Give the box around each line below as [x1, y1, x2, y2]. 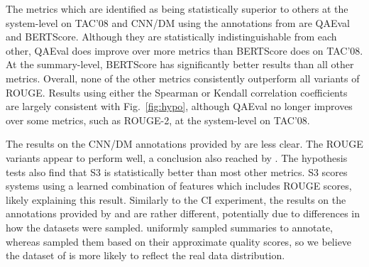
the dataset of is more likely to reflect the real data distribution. [6, 248, 285, 263]
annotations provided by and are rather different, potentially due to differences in [6, 206, 360, 221]
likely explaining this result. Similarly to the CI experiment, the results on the [6, 192, 346, 207]
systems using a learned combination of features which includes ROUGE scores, [6, 178, 352, 193]
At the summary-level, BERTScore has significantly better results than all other [6, 57, 354, 72]
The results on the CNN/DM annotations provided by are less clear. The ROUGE [6, 136, 363, 151]
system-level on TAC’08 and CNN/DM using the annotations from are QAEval [6, 15, 350, 30]
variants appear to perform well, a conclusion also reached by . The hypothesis [6, 150, 348, 165]
